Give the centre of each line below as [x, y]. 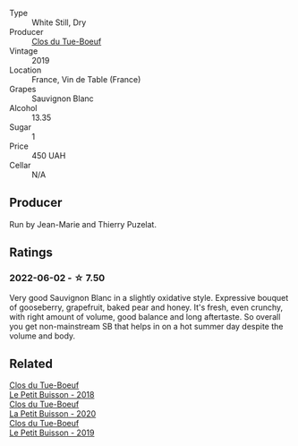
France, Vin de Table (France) [86, 79]
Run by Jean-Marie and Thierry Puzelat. [83, 224]
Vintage [24, 51]
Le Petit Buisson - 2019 [52, 433]
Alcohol [23, 108]
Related [31, 363]
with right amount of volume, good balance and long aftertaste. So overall [145, 316]
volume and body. [43, 336]
